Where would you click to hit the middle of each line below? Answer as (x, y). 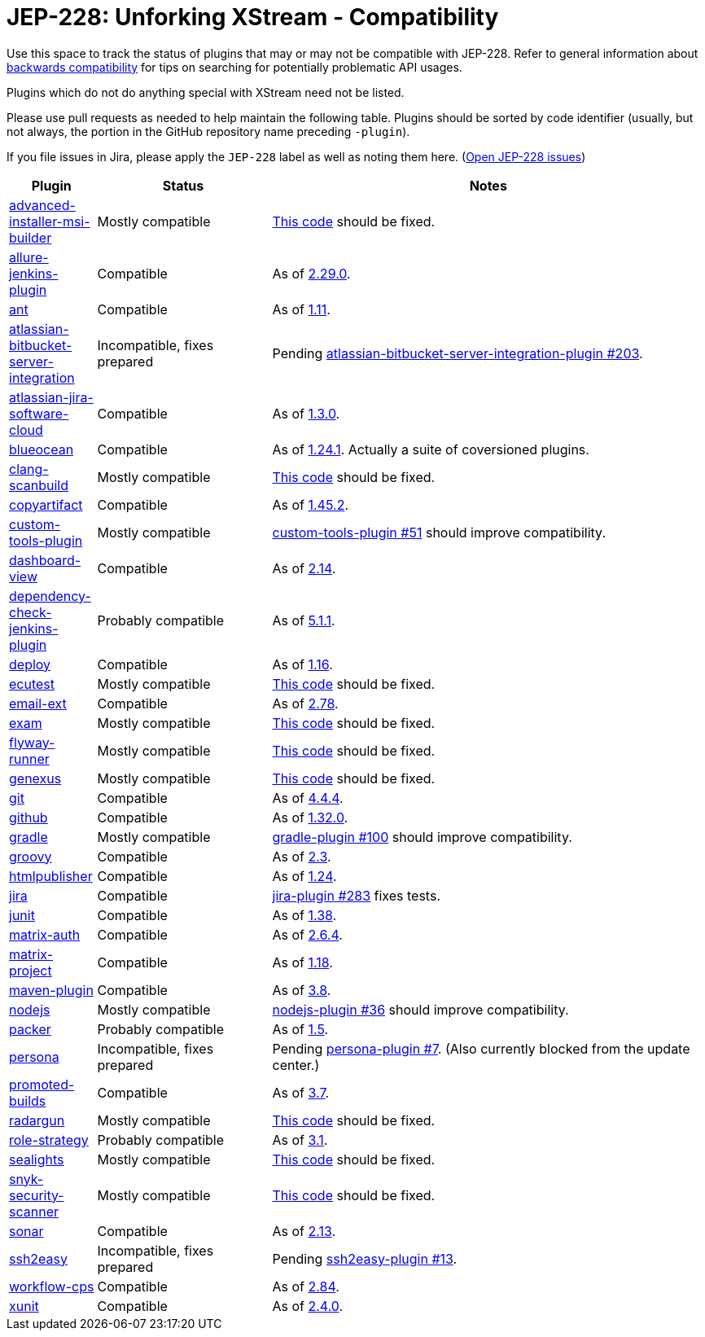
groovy (31, 856)
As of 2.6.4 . (307, 934)
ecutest (32, 684)
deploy (30, 664)
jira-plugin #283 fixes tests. (356, 895)
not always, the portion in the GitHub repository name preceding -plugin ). (208, 131)
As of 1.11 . (301, 309)
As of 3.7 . (301, 1092)
